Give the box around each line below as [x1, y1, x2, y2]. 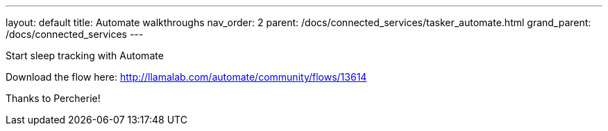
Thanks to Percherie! [6, 92, 101, 104]
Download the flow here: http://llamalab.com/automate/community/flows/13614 [6, 71, 367, 83]
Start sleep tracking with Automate [6, 50, 164, 61]
